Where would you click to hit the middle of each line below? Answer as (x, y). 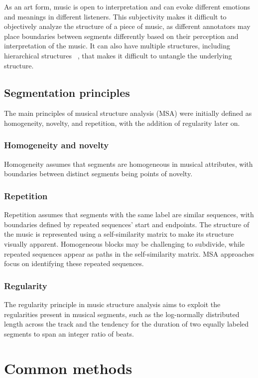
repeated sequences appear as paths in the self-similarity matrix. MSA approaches (129, 253)
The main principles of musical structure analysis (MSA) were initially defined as (128, 113)
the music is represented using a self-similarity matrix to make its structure (119, 234)
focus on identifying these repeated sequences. (74, 263)
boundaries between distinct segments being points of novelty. (98, 174)
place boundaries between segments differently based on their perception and (121, 36)
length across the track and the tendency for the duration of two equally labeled (127, 324)
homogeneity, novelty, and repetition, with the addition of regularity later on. (122, 123)
